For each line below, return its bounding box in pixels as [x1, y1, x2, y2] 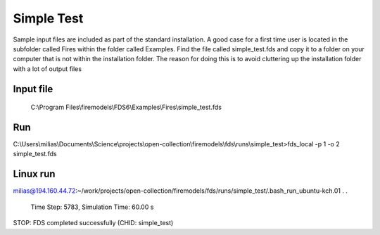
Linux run [13, 168, 56, 180]
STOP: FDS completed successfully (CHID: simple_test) [13, 219, 174, 227]
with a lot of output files [13, 64, 82, 73]
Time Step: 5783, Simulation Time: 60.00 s [30, 203, 154, 211]
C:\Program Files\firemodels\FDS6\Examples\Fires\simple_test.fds [30, 103, 222, 112]
